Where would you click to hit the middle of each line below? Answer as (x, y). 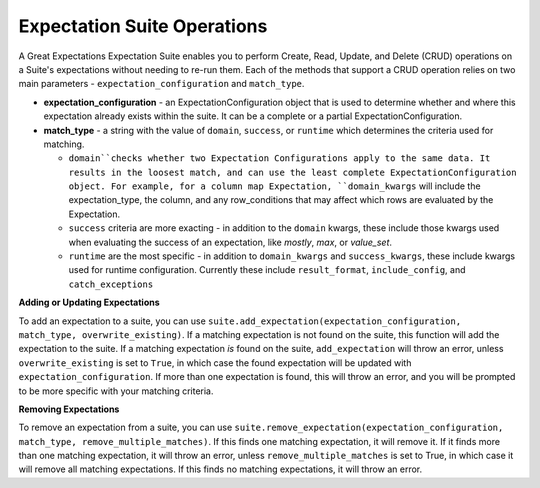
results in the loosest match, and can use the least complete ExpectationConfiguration (292, 172)
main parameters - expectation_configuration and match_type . (161, 84)
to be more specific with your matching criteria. (116, 391)
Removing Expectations (69, 409)
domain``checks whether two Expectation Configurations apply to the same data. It (279, 158)
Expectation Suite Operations (143, 26)
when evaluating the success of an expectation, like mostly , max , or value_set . (230, 242)
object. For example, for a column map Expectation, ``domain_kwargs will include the (274, 186)
